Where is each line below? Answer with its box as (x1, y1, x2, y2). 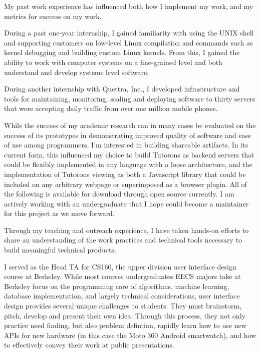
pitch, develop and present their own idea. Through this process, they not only (4, 310, 245, 320)
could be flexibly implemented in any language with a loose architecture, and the (4, 159, 252, 169)
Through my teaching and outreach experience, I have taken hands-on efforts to (4, 224, 249, 235)
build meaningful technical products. (4, 244, 116, 255)
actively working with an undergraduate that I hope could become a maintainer (4, 198, 249, 208)
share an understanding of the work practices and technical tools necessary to (4, 234, 242, 245)
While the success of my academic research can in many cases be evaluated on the (4, 119, 256, 130)
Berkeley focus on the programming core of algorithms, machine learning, (4, 280, 229, 291)
